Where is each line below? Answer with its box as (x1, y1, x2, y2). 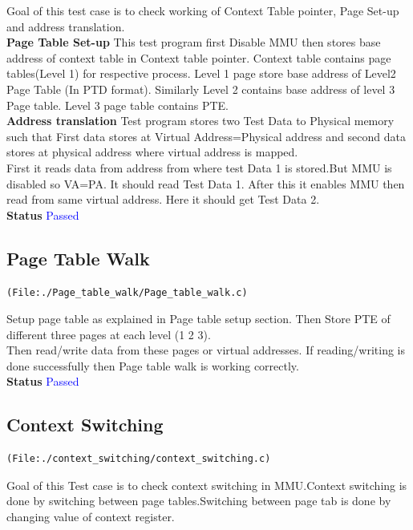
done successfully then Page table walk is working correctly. (6, 357, 299, 374)
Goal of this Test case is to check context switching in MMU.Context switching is (6, 476, 407, 493)
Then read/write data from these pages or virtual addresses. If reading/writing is (6, 342, 405, 358)
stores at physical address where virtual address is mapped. (6, 144, 298, 160)
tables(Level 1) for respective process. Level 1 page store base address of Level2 (6, 65, 396, 82)
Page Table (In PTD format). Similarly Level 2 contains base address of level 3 (6, 80, 395, 97)
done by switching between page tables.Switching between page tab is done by (6, 492, 391, 509)
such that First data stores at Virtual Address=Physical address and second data (6, 127, 406, 144)
